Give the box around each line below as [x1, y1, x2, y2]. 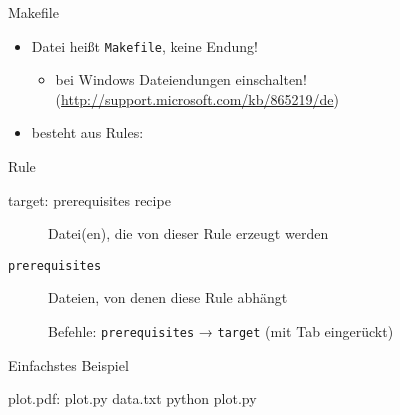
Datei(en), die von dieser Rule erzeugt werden [48, 223, 329, 244]
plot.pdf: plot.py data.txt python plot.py [8, 388, 257, 409]
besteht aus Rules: [31, 122, 144, 143]
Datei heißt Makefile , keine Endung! [31, 35, 258, 56]
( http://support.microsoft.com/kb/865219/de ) [55, 88, 339, 109]
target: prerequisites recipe [8, 189, 171, 210]
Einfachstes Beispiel [8, 354, 129, 375]
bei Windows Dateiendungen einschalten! [55, 69, 307, 90]
